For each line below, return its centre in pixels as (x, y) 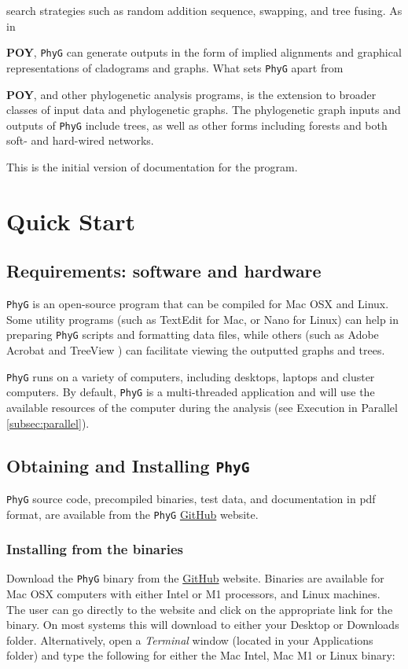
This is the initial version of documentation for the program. (152, 166)
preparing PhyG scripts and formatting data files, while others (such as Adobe (193, 334)
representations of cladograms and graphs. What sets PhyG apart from (175, 67)
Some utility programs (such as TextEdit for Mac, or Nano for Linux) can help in (203, 319)
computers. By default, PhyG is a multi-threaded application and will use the (191, 392)
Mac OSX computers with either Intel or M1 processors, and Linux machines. (193, 594)
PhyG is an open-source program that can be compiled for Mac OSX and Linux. (198, 304)
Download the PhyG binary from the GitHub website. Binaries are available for (195, 578)
